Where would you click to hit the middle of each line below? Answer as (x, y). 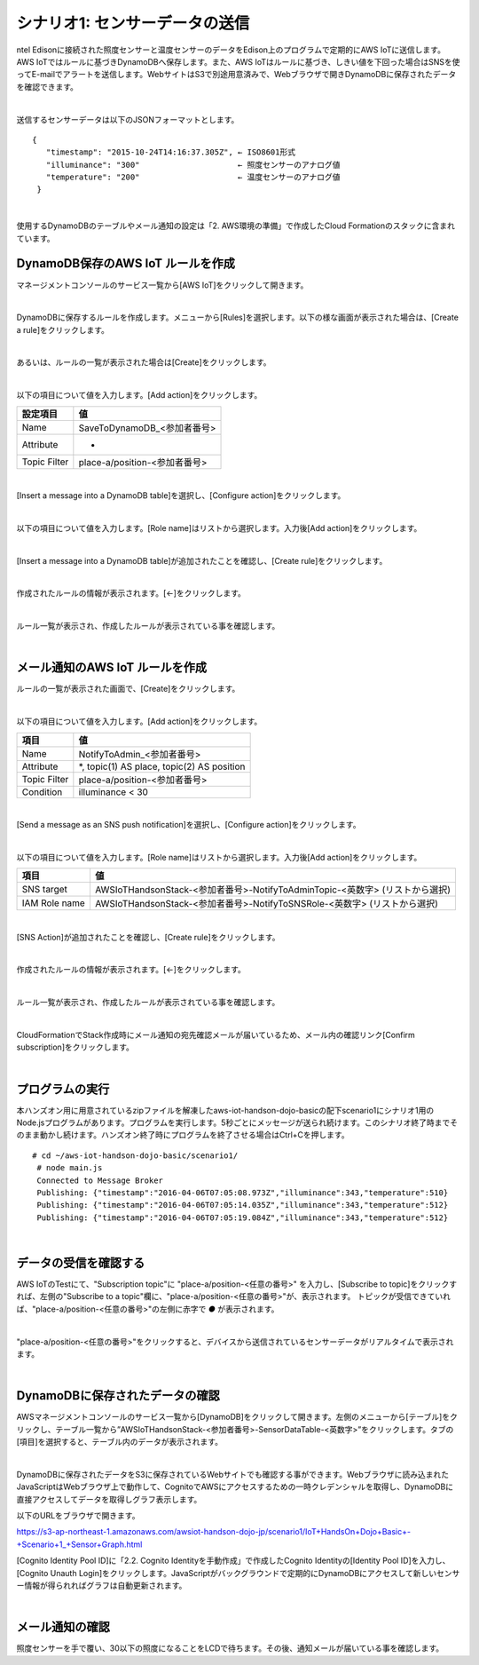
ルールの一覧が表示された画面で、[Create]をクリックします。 (128, 689)
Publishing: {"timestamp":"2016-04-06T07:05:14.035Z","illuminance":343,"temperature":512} (243, 1205)
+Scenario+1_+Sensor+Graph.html (79, 1544)
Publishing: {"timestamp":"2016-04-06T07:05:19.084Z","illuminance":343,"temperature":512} (243, 1217)
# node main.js (70, 1168)
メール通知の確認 (63, 1627)
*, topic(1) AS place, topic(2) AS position (162, 766)
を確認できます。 (47, 87)
